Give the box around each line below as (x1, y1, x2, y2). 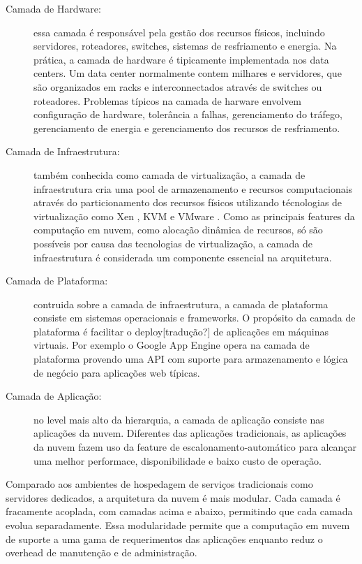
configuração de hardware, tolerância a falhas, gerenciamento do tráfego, (33, 107, 342, 122)
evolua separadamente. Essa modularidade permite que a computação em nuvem (6, 518, 350, 532)
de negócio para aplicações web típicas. (33, 365, 200, 379)
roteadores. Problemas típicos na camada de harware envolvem (33, 93, 302, 108)
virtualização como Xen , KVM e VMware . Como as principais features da (33, 208, 355, 223)
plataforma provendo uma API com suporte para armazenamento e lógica (33, 352, 348, 366)
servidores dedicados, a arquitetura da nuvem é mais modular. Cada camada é (6, 490, 340, 505)
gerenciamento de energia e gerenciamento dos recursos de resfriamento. (33, 120, 340, 135)
